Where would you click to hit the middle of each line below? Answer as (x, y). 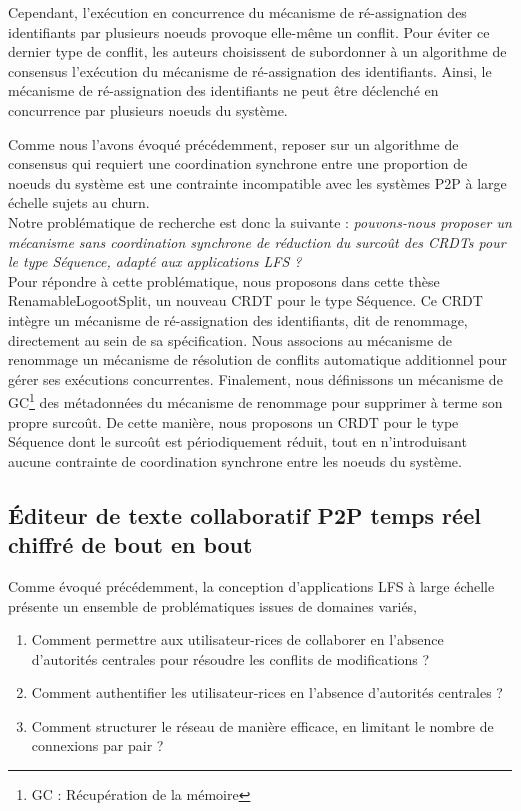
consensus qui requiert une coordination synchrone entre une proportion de (238, 163)
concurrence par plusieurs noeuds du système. (148, 109)
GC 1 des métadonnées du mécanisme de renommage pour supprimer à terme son (255, 400)
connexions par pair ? (97, 745)
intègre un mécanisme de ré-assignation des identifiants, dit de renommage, (238, 319)
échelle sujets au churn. (79, 202)
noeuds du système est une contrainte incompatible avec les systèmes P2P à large (257, 182)
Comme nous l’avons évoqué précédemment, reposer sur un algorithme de (233, 143)
